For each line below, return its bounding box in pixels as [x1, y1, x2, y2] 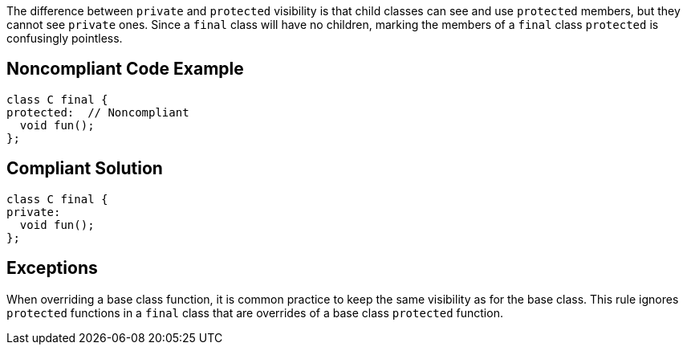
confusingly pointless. [6, 31, 123, 45]
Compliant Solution [6, 158, 163, 179]
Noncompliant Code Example [6, 59, 244, 80]
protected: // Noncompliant [6, 105, 189, 119]
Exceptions [6, 258, 98, 279]
